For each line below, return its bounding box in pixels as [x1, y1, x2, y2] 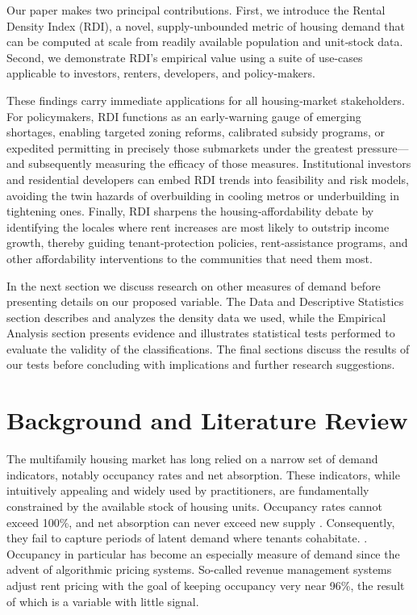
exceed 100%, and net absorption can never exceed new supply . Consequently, [6, 513, 395, 530]
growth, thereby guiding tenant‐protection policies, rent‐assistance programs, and [6, 234, 408, 251]
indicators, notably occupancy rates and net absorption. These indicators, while [6, 466, 400, 483]
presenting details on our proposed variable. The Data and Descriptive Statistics [6, 293, 404, 310]
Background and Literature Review [6, 404, 408, 437]
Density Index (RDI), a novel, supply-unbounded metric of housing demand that [6, 17, 406, 34]
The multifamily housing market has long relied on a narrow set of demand [6, 450, 378, 467]
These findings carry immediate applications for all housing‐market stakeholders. [6, 91, 405, 108]
